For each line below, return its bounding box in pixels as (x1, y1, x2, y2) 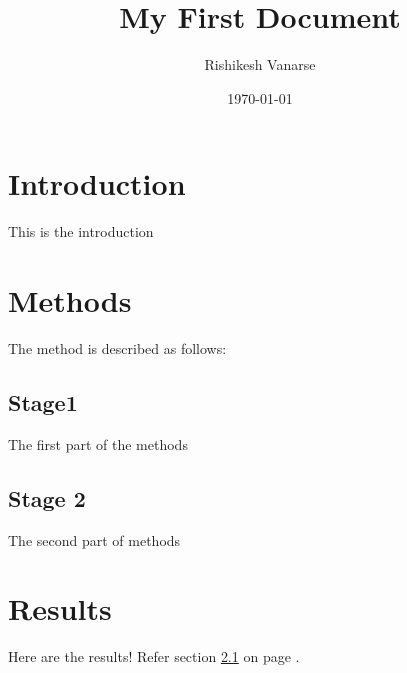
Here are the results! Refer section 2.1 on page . (8, 646, 300, 667)
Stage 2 (8, 482, 86, 513)
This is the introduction (8, 221, 154, 242)
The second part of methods (8, 529, 181, 550)
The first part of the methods (8, 433, 188, 454)
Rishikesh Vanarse (204, 54, 316, 75)
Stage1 (8, 386, 78, 417)
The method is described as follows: (8, 337, 227, 358)
